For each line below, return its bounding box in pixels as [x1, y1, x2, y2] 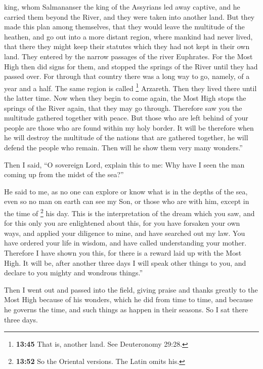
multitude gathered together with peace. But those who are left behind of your [4, 112, 248, 123]
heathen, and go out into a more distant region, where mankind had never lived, [4, 31, 253, 42]
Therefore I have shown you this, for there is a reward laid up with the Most [4, 247, 242, 258]
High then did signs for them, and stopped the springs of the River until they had [4, 61, 258, 71]
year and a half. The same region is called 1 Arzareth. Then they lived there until [4, 81, 257, 93]
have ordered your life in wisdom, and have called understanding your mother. [4, 237, 247, 248]
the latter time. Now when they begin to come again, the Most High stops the [4, 93, 246, 103]
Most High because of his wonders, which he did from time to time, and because [4, 294, 253, 305]
